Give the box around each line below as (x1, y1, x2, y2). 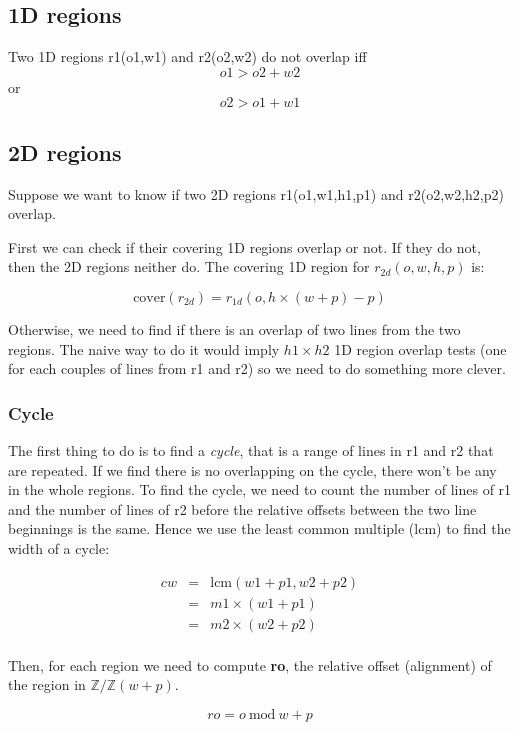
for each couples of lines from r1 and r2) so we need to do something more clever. (8, 358, 506, 379)
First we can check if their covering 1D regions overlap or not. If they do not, (8, 236, 481, 257)
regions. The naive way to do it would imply (8, 338, 280, 359)
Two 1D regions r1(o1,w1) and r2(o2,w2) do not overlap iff (8, 46, 367, 67)
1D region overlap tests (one (334, 338, 507, 359)
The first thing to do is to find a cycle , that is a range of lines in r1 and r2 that (8, 439, 494, 460)
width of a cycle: (8, 537, 110, 558)
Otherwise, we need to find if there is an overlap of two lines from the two (8, 318, 461, 339)
